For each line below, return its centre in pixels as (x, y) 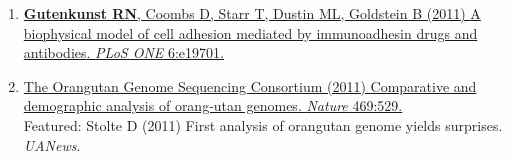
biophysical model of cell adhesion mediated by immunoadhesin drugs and (250, 32)
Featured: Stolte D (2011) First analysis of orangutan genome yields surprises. (263, 124)
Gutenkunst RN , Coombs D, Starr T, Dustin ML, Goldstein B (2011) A (252, 13)
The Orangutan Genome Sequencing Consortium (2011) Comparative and (250, 85)
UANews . (52, 144)
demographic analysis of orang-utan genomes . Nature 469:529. (213, 105)
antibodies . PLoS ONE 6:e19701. (123, 52)
